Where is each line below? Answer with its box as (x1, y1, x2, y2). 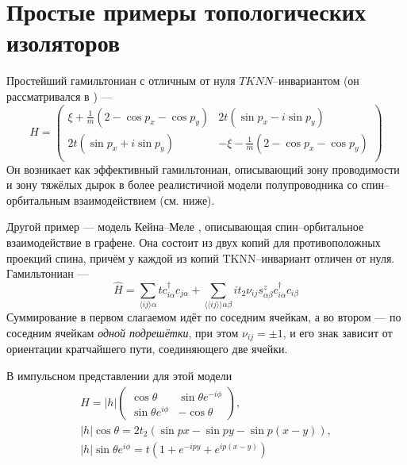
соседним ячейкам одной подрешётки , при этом (6, 324, 239, 340)
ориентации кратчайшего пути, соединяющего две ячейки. (6, 340, 288, 357)
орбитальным (6, 191, 71, 208)
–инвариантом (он (272, 72, 359, 89)
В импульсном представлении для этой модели (6, 367, 232, 383)
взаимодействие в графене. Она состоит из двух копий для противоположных (6, 234, 381, 251)
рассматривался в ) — (6, 87, 113, 104)
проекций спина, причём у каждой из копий (6, 249, 219, 266)
